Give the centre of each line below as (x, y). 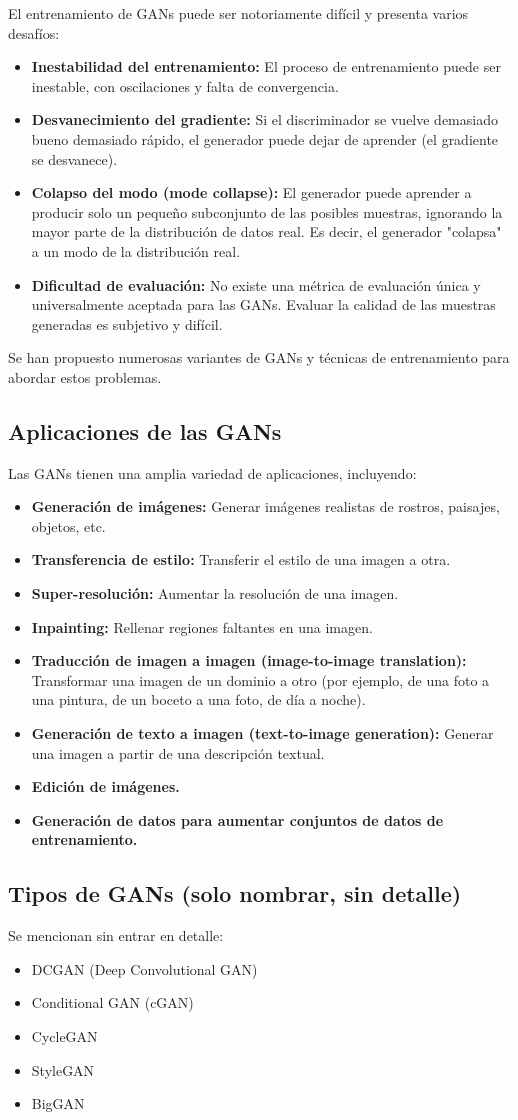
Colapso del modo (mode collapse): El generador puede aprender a (251, 192)
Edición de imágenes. (105, 786)
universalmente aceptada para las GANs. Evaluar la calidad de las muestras (263, 304)
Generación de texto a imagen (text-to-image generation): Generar (262, 733)
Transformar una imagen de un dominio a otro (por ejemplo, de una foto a (260, 679)
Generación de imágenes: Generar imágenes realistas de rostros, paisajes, (265, 506)
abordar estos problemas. (85, 376)
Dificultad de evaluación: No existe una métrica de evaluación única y (256, 284)
